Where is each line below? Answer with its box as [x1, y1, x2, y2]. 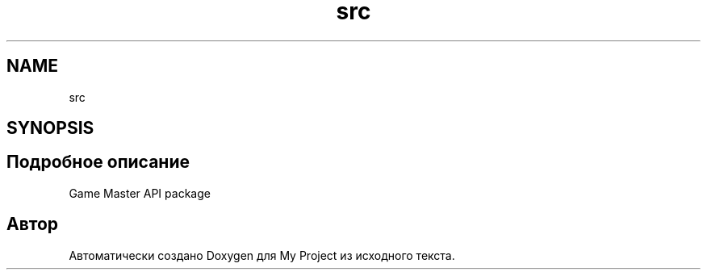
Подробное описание [6, 152, 190, 173]
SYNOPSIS [6, 118, 94, 139]
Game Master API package [69, 186, 211, 200]
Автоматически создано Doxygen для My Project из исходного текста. [69, 248, 455, 262]
